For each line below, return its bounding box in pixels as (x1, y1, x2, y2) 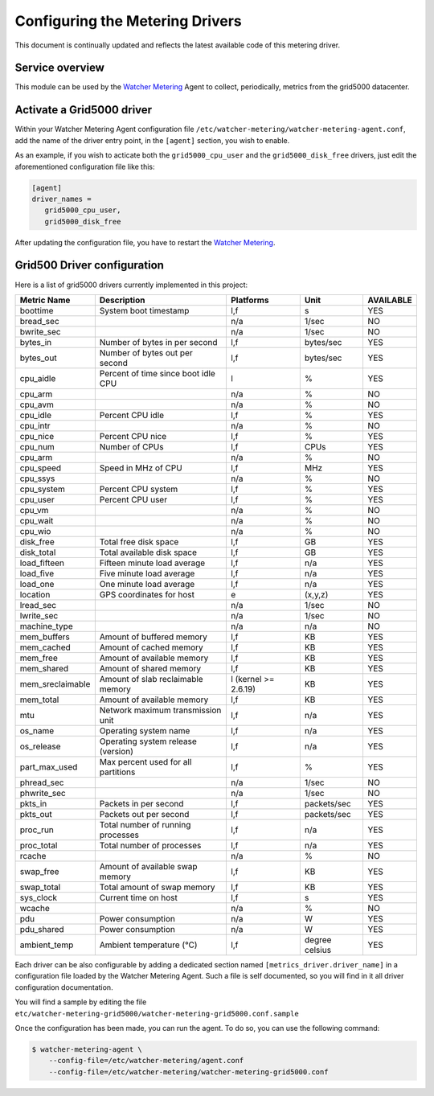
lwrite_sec (19, 610, 59, 621)
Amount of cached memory (99, 642, 204, 653)
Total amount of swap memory (99, 881, 215, 893)
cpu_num (19, 441, 55, 452)
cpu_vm (19, 504, 49, 515)
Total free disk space (99, 536, 179, 547)
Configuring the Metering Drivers (14, 12, 243, 30)
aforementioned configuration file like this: (14, 162, 156, 171)
